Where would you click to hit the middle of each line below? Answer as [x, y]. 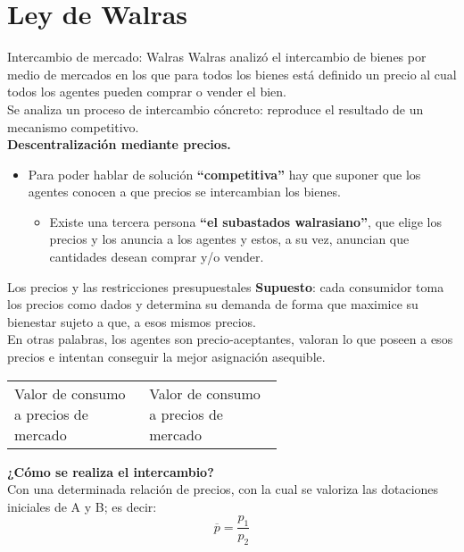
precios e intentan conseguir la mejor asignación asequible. [166, 357]
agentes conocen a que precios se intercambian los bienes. [184, 192]
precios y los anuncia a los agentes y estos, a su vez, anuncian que [229, 239]
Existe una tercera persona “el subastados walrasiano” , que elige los [245, 221]
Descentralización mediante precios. [119, 144]
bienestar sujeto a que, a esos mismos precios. [132, 321]
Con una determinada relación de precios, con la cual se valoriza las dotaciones [223, 489]
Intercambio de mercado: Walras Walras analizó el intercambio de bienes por [217, 57]
